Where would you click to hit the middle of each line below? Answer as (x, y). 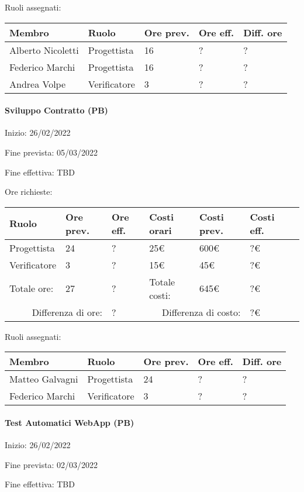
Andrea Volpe (38, 84)
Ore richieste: (29, 192)
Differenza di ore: (67, 312)
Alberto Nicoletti (44, 50)
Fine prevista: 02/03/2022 (51, 464)
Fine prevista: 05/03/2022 (51, 152)
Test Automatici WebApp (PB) (70, 422)
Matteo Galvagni (44, 379)
